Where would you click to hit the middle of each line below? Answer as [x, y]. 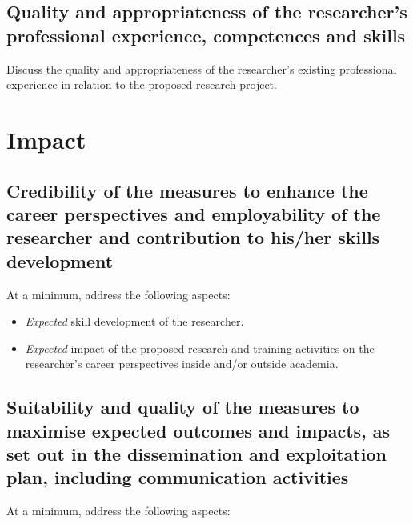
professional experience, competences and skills [206, 35]
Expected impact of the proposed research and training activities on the [200, 348]
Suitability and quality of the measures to [183, 407]
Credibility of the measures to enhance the [187, 190]
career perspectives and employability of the [194, 213]
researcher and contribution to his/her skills [193, 237]
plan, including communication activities [178, 477]
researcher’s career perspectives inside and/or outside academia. [182, 364]
